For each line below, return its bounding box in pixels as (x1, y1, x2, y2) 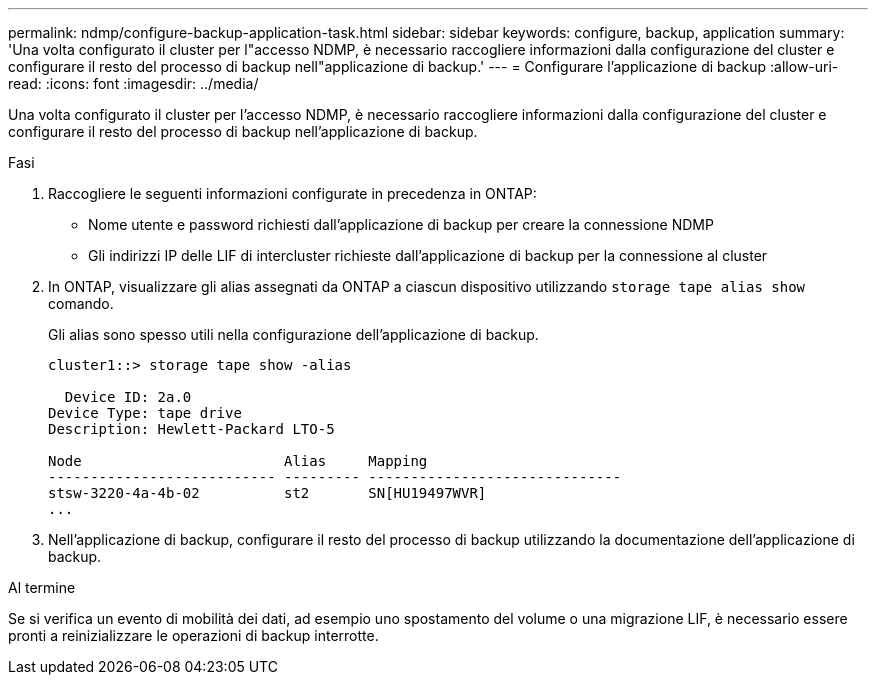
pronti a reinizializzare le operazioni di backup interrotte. (8, 627, 379, 644)
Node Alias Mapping (48, 453, 428, 469)
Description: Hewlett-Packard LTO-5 (48, 421, 335, 437)
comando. (48, 295, 114, 312)
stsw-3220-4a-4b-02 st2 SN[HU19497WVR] (48, 485, 487, 501)
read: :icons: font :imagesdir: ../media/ (8, 75, 259, 92)
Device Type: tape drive (48, 405, 242, 421)
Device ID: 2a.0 (64, 389, 192, 405)
